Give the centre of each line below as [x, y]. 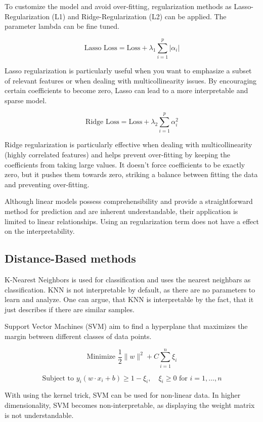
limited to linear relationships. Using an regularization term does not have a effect [132, 221]
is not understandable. [39, 415]
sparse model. [26, 100]
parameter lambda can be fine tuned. [62, 26]
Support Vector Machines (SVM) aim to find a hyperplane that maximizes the [126, 326]
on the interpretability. [40, 231]
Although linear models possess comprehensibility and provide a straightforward [129, 201]
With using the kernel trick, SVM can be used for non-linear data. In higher [123, 395]
